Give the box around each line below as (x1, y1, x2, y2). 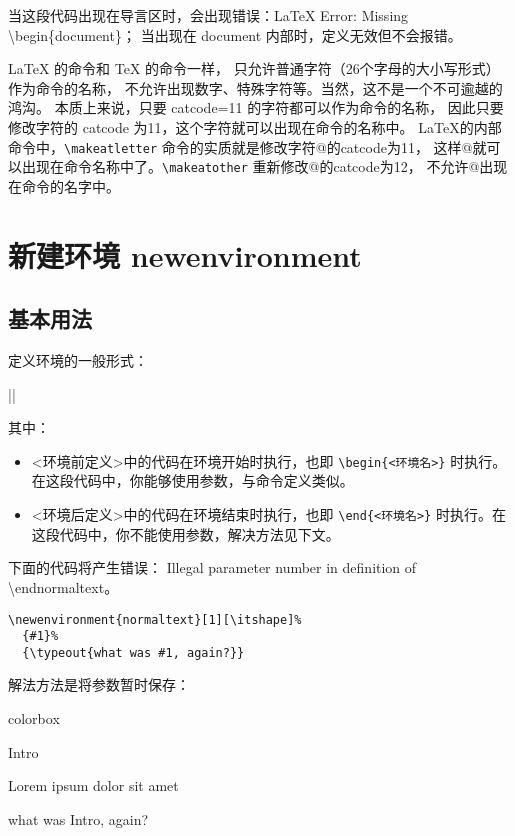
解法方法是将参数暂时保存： (8, 674, 190, 695)
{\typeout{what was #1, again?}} (22, 645, 245, 660)
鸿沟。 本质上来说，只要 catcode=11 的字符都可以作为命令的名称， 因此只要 (8, 97, 504, 118)
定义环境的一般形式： (8, 350, 148, 371)
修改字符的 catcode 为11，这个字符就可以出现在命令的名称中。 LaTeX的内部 (8, 116, 502, 137)
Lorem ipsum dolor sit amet (8, 775, 179, 796)
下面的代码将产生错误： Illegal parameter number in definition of (8, 557, 417, 578)
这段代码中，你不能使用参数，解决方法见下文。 (31, 523, 340, 544)
